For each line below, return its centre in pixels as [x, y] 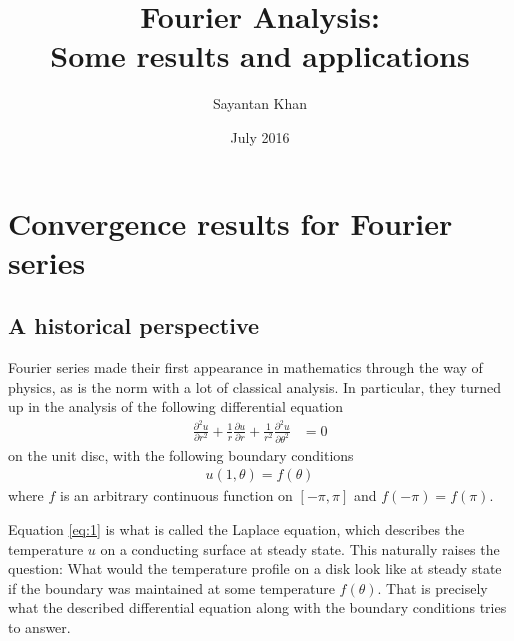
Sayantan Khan [260, 103]
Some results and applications [260, 55]
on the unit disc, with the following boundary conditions [181, 454]
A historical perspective [134, 325]
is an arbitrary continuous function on [176, 495]
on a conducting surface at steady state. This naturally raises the [300, 548]
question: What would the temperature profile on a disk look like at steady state [255, 568]
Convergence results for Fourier [230, 222]
